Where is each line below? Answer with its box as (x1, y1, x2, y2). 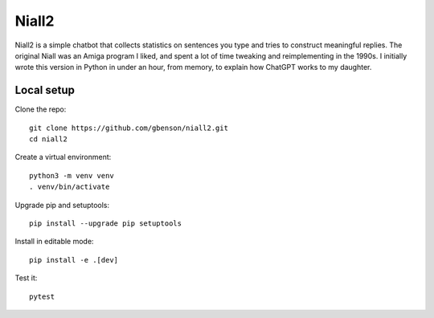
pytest (29, 291, 55, 301)
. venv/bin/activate (29, 182, 110, 192)
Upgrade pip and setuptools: (14, 200, 110, 210)
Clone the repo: (14, 104, 67, 114)
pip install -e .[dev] (29, 255, 119, 264)
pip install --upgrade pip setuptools (29, 218, 182, 228)
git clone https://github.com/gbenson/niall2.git (29, 123, 229, 132)
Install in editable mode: (14, 237, 94, 247)
